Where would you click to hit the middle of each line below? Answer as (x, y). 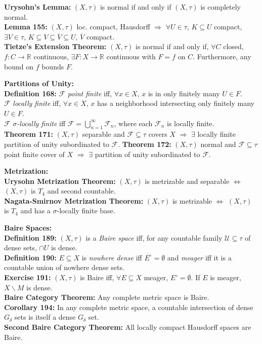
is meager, (226, 277)
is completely (221, 7)
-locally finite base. (86, 211)
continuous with (131, 56)
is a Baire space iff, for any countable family (154, 237)
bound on (19, 66)
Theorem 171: (29, 134)
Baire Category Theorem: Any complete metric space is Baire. (107, 297)
